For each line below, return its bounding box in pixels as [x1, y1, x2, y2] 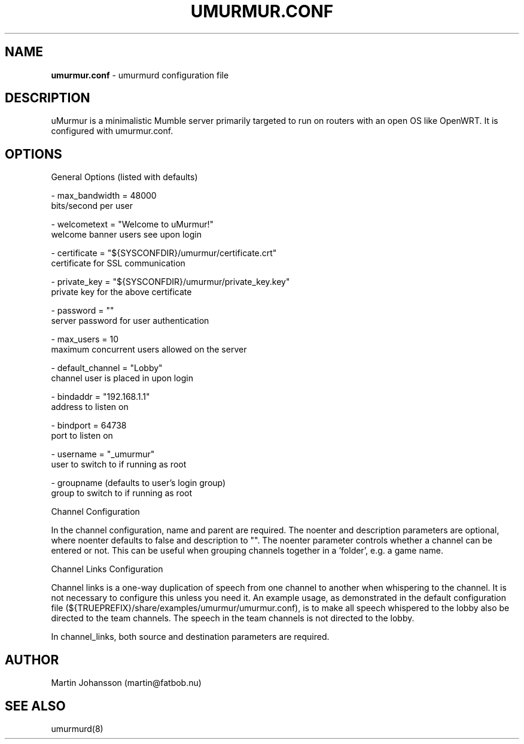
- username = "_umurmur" [51, 449, 155, 460]
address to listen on [51, 402, 129, 412]
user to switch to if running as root [51, 459, 187, 470]
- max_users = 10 [51, 334, 119, 345]
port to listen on [51, 430, 113, 441]
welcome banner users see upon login [51, 229, 202, 240]
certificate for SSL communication [51, 258, 185, 269]
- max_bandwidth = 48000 [51, 190, 157, 201]
